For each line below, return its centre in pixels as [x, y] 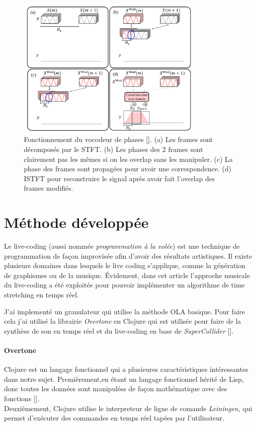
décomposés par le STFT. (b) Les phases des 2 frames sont [114, 149]
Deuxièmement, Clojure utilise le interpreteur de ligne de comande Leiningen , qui [128, 408]
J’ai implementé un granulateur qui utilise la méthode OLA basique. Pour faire [125, 311]
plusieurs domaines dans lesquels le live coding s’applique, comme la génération [125, 265]
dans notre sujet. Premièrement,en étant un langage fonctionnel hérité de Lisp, [124, 379]
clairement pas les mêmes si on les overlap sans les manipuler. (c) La [128, 159]
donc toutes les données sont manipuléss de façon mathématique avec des [116, 389]
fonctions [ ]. [22, 398]
